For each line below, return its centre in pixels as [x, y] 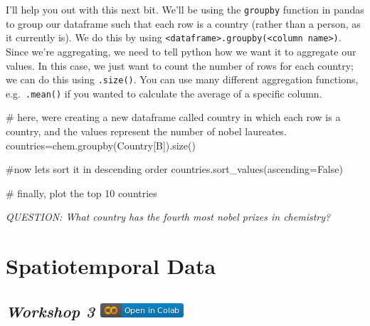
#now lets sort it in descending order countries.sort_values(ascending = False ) [174, 169]
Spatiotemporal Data [111, 266]
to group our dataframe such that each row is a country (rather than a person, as [183, 23]
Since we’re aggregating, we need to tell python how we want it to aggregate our [181, 51]
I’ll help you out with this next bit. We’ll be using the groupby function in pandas [185, 9]
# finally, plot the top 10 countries [81, 193]
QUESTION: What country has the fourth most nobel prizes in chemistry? [168, 217]
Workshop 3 [51, 311]
